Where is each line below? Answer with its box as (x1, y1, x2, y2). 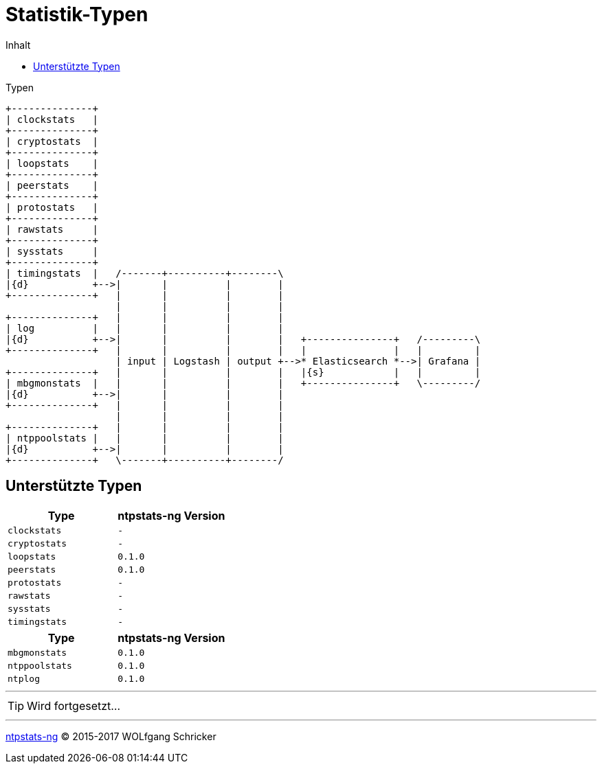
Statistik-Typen (5, 3, 148, 26)
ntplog (8, 673, 40, 684)
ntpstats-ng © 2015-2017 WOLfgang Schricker (5, 730, 216, 742)
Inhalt (5, 38, 31, 51)
